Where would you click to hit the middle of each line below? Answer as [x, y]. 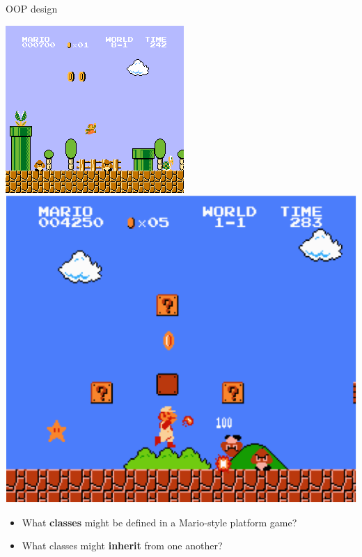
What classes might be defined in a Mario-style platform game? [159, 522]
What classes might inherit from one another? [122, 546]
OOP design [32, 8]
